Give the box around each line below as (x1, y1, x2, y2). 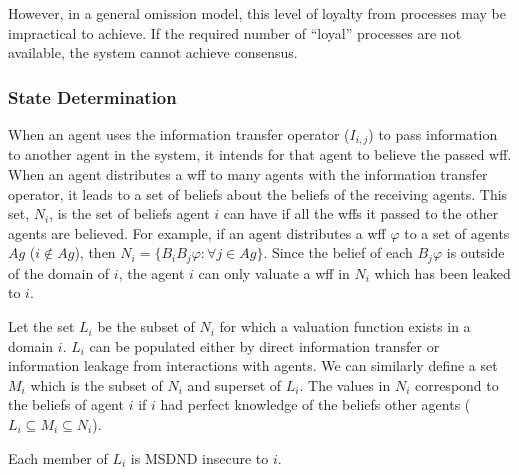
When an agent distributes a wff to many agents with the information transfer (8, 164, 488, 185)
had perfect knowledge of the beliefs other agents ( (160, 394, 471, 415)
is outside (446, 242, 505, 263)
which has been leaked (374, 262, 511, 283)
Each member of (8, 447, 108, 468)
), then (74, 242, 116, 263)
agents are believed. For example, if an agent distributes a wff (8, 222, 386, 243)
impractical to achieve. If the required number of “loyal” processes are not (8, 22, 462, 43)
